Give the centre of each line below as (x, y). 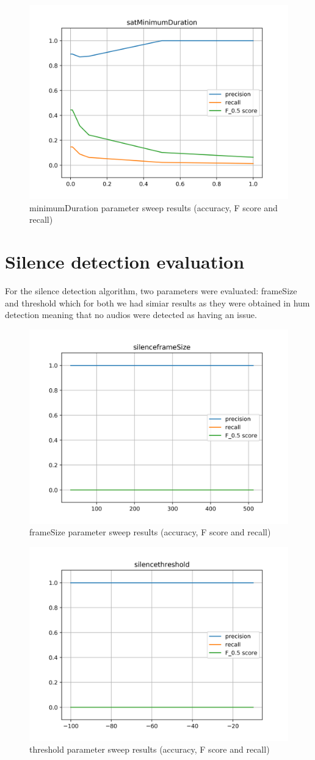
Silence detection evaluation (125, 261)
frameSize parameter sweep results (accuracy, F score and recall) (150, 532)
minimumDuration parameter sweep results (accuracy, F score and (154, 207)
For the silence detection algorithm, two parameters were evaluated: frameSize (151, 290)
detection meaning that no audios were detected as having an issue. (131, 315)
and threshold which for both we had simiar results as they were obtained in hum (157, 302)
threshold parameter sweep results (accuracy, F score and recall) (150, 749)
